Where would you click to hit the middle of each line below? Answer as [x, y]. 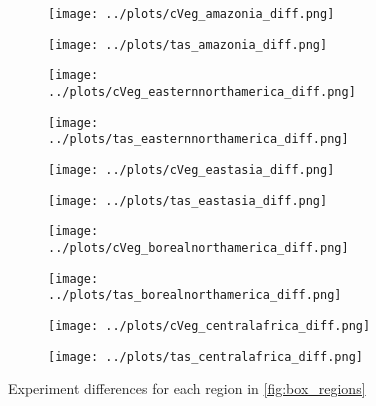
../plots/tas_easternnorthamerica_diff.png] [198, 139]
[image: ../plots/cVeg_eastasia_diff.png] [191, 169]
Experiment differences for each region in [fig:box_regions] [187, 388]
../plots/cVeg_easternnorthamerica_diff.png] [202, 91]
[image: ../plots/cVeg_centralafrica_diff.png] [209, 325]
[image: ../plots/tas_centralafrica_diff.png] [205, 356]
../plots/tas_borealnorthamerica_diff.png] [195, 295]
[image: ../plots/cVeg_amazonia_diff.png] [191, 14]
